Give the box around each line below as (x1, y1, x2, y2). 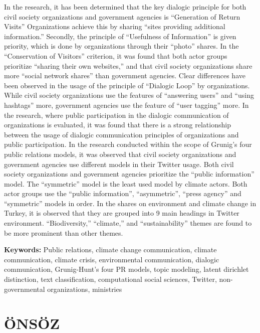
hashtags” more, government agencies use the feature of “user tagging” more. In (4, 99, 249, 110)
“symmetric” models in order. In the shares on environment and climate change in (4, 198, 256, 208)
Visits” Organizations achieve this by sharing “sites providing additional (4, 21, 225, 32)
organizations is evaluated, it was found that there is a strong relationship (4, 119, 231, 130)
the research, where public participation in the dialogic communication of (4, 109, 229, 120)
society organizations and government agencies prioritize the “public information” (4, 169, 254, 179)
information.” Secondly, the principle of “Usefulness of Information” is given (4, 31, 236, 41)
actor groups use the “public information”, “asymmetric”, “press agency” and (4, 188, 241, 199)
